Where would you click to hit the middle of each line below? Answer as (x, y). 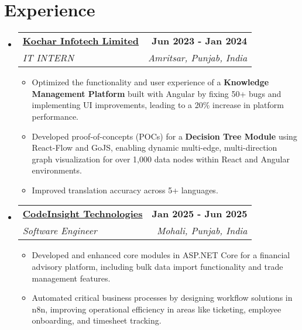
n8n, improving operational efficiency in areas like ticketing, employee (157, 309)
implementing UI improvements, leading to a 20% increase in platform (158, 105)
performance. (55, 116)
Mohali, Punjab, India (202, 231)
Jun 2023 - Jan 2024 (200, 41)
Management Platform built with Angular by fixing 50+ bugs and (157, 93)
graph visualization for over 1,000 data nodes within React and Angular (161, 159)
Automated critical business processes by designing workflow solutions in (162, 298)
